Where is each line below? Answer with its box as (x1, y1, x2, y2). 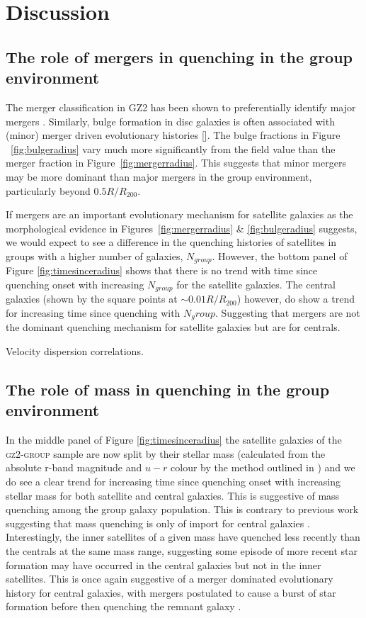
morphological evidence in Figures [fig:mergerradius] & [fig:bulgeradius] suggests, (6, 220, 358, 235)
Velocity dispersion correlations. (6, 344, 144, 359)
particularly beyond (6, 183, 91, 198)
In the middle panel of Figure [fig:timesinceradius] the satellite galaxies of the (6, 432, 342, 447)
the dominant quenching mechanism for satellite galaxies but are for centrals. (6, 320, 341, 335)
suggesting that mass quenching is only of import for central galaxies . (6, 515, 310, 530)
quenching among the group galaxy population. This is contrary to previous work (6, 502, 359, 517)
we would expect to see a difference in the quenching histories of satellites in (6, 235, 337, 249)
